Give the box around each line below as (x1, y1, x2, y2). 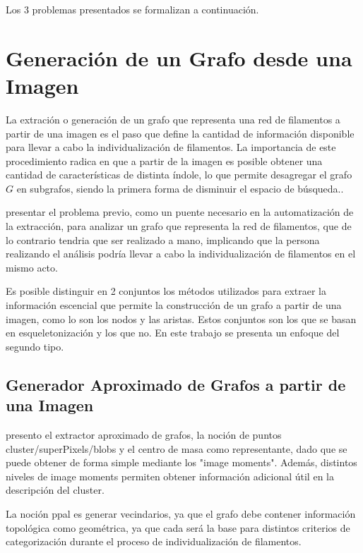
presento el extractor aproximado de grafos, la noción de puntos (6, 427, 282, 442)
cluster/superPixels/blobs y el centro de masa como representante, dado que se (6, 441, 347, 456)
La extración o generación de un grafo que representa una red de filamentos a (6, 111, 340, 126)
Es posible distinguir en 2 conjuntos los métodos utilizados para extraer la (6, 284, 326, 298)
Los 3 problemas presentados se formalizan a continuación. (6, 2, 259, 16)
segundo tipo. (6, 339, 64, 353)
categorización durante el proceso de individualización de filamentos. (6, 534, 302, 549)
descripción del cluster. (6, 482, 105, 497)
